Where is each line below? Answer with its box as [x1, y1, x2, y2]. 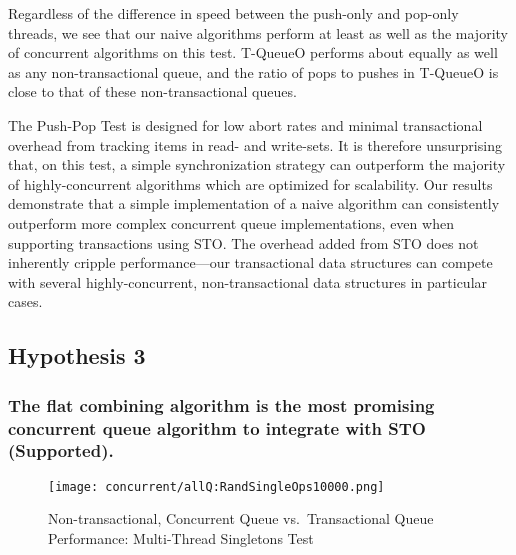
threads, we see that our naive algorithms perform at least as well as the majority [8, 22, 508, 43]
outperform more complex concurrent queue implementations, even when [8, 212, 454, 233]
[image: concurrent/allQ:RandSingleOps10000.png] [48, 479, 385, 494]
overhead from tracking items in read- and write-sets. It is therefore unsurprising [8, 134, 502, 155]
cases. [8, 291, 43, 312]
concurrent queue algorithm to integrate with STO [8, 415, 426, 440]
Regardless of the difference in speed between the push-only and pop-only [8, 3, 459, 23]
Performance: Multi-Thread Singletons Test [48, 528, 314, 548]
